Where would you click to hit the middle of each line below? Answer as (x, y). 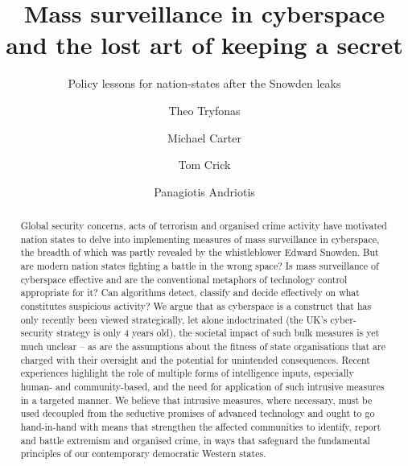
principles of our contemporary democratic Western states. (143, 454)
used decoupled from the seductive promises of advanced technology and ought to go (198, 413)
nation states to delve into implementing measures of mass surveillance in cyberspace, (200, 239)
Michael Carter (204, 137)
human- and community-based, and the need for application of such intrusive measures (202, 386)
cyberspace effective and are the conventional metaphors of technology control (184, 279)
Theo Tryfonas (204, 110)
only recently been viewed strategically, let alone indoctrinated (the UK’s (174, 319)
